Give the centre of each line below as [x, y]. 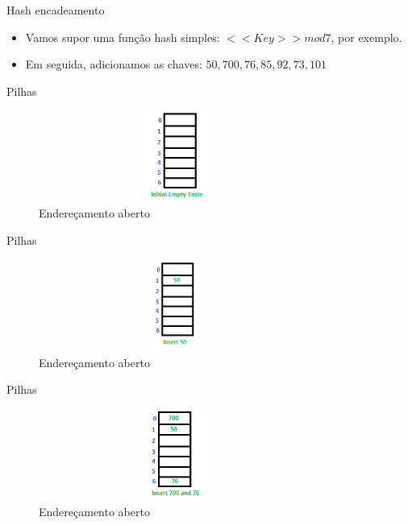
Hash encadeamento [56, 10]
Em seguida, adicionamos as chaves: [114, 64]
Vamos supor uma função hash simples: [123, 37]
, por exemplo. [366, 37]
